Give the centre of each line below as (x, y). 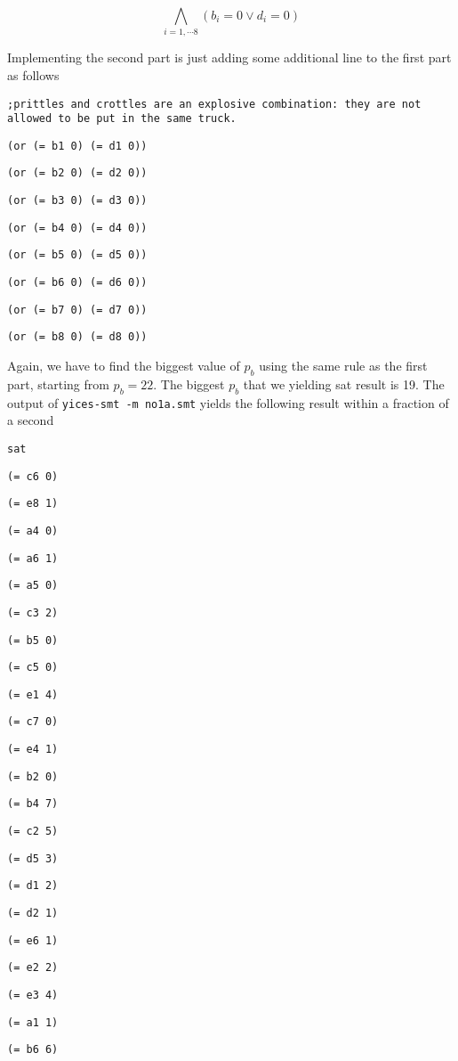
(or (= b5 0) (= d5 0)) (77, 255)
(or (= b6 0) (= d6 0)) (77, 283)
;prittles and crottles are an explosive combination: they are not (214, 104)
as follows (33, 74)
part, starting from (58, 384)
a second (31, 420)
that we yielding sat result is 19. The (344, 384)
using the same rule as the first (343, 366)
